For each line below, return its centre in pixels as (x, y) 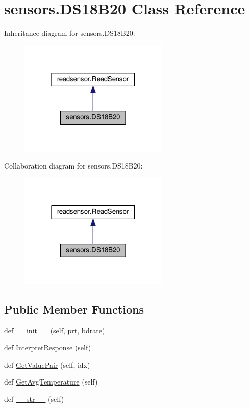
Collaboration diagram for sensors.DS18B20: (73, 166)
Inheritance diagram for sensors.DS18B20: (70, 33)
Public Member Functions (74, 309)
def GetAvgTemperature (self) (51, 382)
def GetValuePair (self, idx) (47, 364)
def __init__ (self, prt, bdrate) (55, 330)
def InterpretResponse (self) (48, 347)
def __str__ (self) (34, 399)
